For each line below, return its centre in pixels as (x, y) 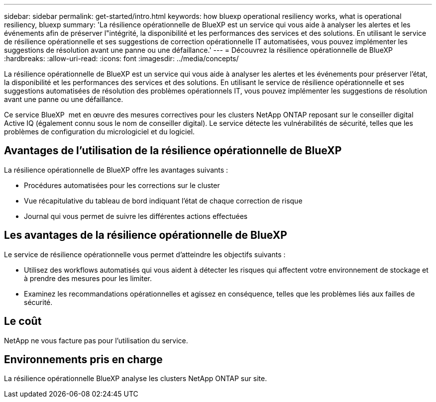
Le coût (23, 321)
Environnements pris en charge (83, 359)
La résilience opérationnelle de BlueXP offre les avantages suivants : (116, 170)
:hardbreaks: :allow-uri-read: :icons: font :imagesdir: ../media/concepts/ (121, 58)
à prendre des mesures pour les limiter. (88, 278)
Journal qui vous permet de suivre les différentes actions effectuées (136, 216)
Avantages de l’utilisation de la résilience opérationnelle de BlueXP (173, 151)
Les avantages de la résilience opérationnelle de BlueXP (146, 235)
